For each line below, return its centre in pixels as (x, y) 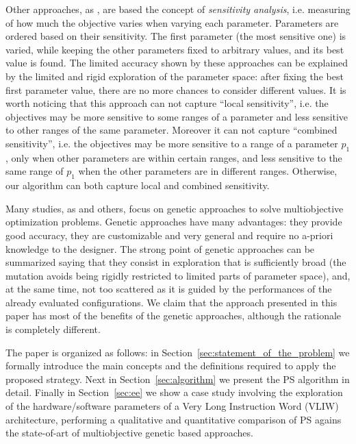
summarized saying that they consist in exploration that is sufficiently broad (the (176, 262)
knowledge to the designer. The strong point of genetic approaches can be (160, 248)
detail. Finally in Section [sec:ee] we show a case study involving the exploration (174, 392)
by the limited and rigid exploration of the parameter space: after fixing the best (175, 76)
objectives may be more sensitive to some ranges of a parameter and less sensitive (177, 116)
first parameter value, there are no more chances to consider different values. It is (176, 89)
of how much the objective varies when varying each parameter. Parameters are (172, 22)
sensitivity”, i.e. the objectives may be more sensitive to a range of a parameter (172, 143)
